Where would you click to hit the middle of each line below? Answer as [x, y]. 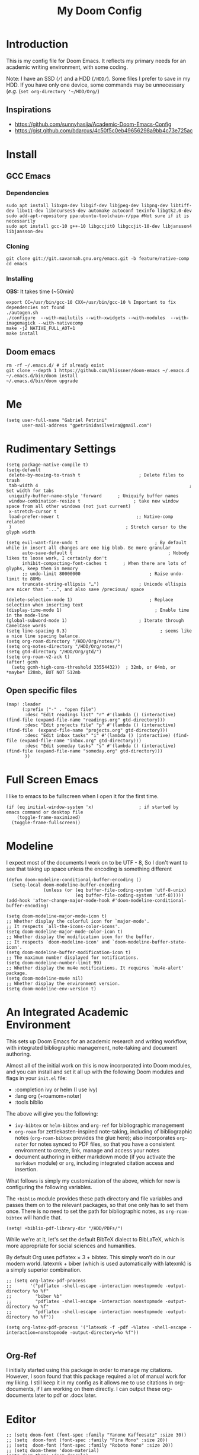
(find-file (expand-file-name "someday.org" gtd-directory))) [84, 751]
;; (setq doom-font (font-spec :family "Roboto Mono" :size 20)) [90, 1446]
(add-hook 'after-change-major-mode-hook [58, 900]
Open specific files [42, 690]
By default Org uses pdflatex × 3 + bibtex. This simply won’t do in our [91, 1257]
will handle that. [43, 1217]
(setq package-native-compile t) [47, 465]
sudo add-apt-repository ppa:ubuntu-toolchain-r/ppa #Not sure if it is [98, 216]
